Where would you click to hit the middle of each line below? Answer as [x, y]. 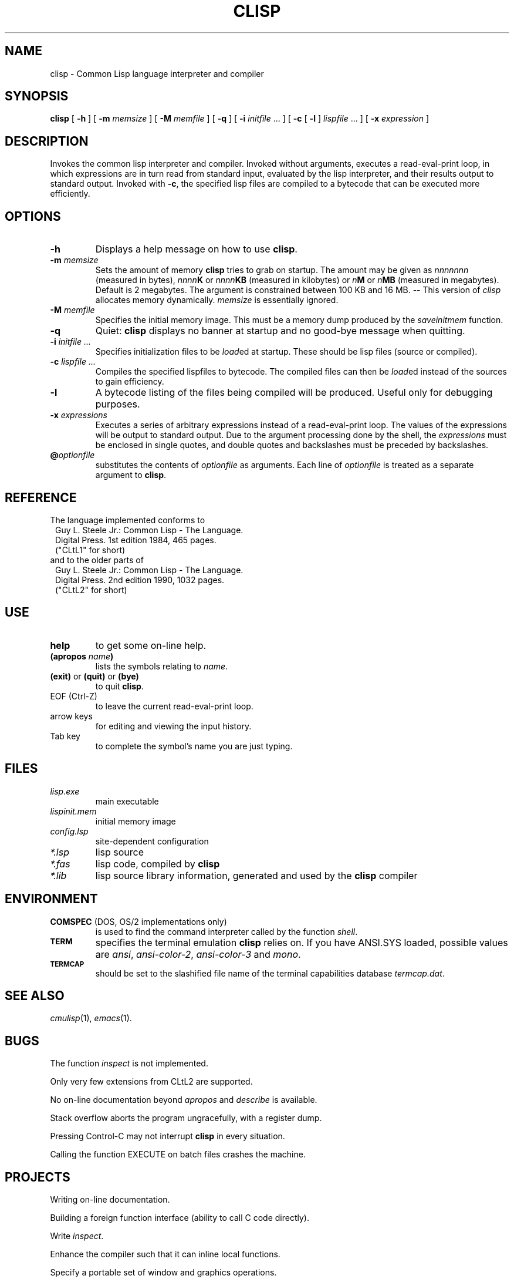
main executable [127, 801]
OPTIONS [33, 216]
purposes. [118, 404]
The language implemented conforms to [128, 520]
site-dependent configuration [152, 841]
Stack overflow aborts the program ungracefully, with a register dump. [186, 1118]
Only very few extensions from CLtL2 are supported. [151, 1082]
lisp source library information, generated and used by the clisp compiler [256, 875]
